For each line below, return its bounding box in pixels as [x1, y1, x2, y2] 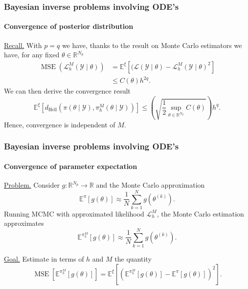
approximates [4, 218, 44, 228]
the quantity [114, 254, 152, 264]
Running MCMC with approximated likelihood [4, 208, 144, 218]
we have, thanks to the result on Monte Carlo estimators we [62, 40, 242, 50]
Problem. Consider [4, 180, 60, 190]
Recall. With [4, 40, 42, 50]
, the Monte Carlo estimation [157, 208, 244, 218]
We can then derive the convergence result [4, 86, 131, 96]
